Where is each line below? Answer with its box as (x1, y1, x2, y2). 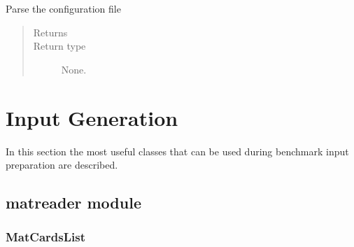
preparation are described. (6, 157, 118, 172)
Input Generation (6, 103, 178, 132)
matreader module (6, 192, 141, 213)
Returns (33, 24, 68, 39)
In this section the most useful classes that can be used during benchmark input (6, 143, 349, 158)
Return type (33, 38, 86, 53)
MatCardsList (6, 228, 85, 246)
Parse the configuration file (6, 1, 121, 15)
